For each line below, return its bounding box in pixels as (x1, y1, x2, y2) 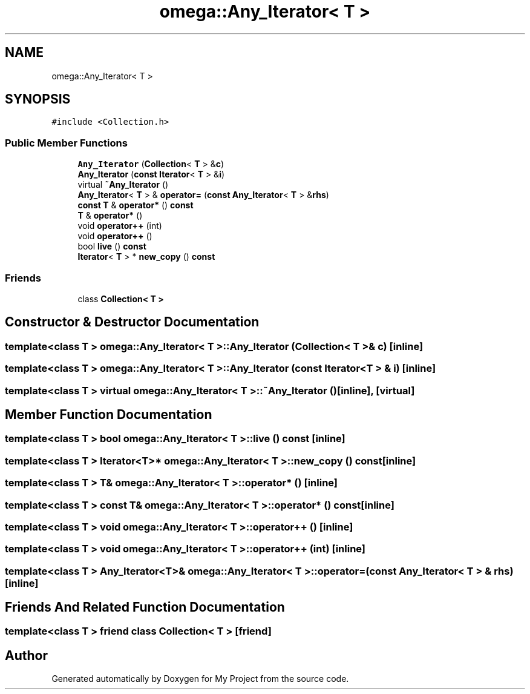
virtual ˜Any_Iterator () (77, 179, 169, 190)
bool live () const (77, 241, 146, 252)
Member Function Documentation (5, 406, 212, 422)
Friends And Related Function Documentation (5, 600, 285, 615)
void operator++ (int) (77, 220, 162, 231)
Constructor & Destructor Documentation (5, 314, 260, 330)
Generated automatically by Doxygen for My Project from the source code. (51, 673, 349, 684)
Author (5, 647, 48, 663)
